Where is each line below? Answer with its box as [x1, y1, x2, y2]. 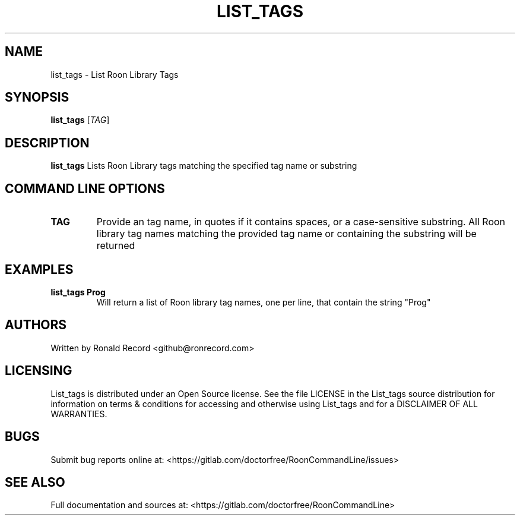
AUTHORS [5, 317, 67, 333]
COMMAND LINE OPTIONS [5, 181, 165, 196]
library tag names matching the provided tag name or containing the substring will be [96, 228, 477, 240]
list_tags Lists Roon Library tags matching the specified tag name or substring [50, 160, 357, 171]
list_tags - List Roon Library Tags [50, 69, 179, 80]
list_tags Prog [50, 286, 106, 297]
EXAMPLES [5, 261, 74, 277]
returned [96, 239, 135, 252]
